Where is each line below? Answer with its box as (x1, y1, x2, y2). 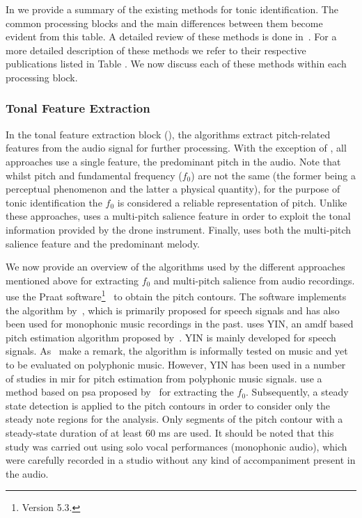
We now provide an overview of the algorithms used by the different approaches (6, 259, 345, 274)
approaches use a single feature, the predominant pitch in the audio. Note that (6, 154, 341, 168)
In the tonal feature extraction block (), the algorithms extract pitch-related (6, 127, 331, 141)
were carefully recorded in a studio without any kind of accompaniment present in (6, 453, 356, 467)
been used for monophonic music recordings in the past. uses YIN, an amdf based (6, 316, 354, 331)
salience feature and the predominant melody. (6, 236, 200, 250)
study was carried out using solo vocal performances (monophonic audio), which (6, 439, 347, 453)
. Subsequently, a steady (246, 385, 349, 399)
